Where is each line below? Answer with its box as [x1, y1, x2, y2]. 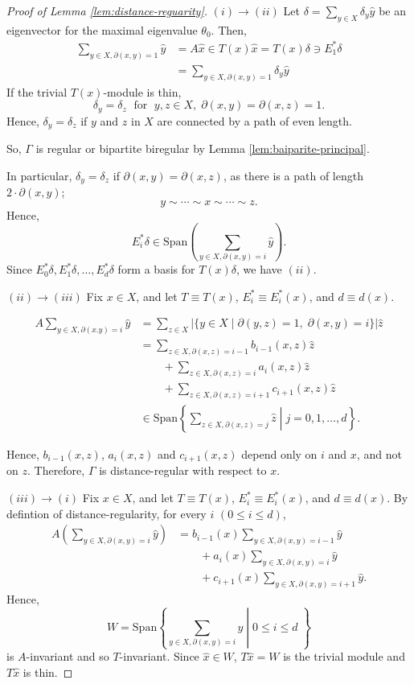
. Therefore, [27, 462, 85, 479]
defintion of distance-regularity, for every [6, 505, 207, 521]
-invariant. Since [119, 648, 199, 665]
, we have [236, 261, 282, 278]
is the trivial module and [283, 648, 405, 665]
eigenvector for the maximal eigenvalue [6, 21, 198, 38]
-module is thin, [103, 83, 182, 100]
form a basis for [117, 261, 195, 278]
